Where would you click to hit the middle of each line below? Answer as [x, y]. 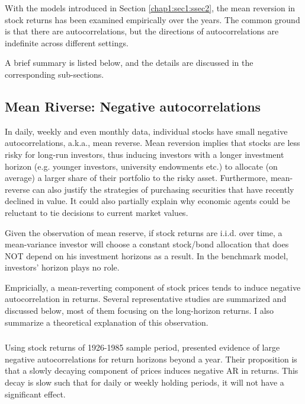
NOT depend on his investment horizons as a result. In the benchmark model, [147, 255]
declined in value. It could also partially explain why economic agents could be [147, 201]
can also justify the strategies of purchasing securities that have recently [163, 189]
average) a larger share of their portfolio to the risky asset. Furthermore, [137, 178]
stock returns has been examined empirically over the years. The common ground [152, 19]
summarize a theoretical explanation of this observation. [107, 322]
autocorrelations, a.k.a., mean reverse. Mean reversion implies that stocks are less [152, 143]
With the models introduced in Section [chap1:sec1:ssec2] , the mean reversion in [150, 8]
